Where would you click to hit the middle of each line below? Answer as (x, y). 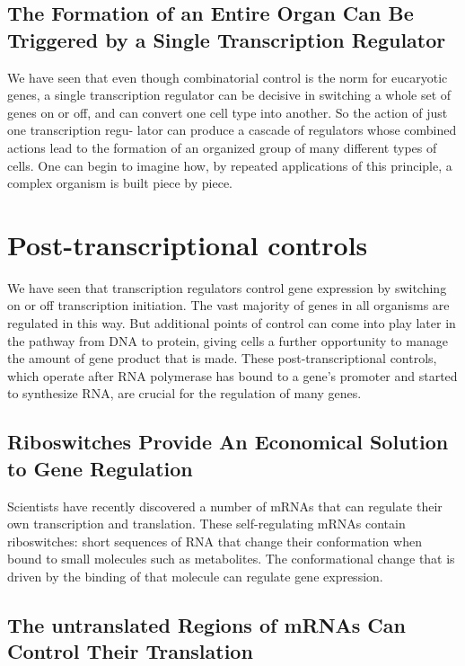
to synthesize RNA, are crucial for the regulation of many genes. (184, 393)
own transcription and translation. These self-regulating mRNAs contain (206, 524)
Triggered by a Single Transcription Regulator (227, 39)
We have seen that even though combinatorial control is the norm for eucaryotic (228, 77)
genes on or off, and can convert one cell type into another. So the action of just (228, 112)
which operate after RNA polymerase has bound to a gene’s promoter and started (232, 375)
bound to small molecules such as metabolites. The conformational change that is (231, 559)
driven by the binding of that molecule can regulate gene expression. (195, 576)
